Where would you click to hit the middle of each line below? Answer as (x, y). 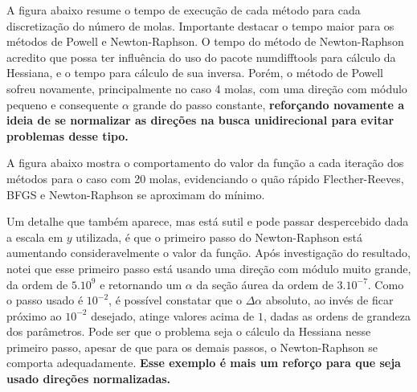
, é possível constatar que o (175, 300)
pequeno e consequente (63, 104)
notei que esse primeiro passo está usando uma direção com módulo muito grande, (209, 268)
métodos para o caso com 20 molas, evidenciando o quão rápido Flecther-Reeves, (205, 178)
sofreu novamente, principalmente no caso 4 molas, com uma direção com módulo (207, 88)
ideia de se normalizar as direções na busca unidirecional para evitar (200, 120)
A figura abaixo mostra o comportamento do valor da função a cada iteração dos (205, 163)
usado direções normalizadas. (89, 379)
